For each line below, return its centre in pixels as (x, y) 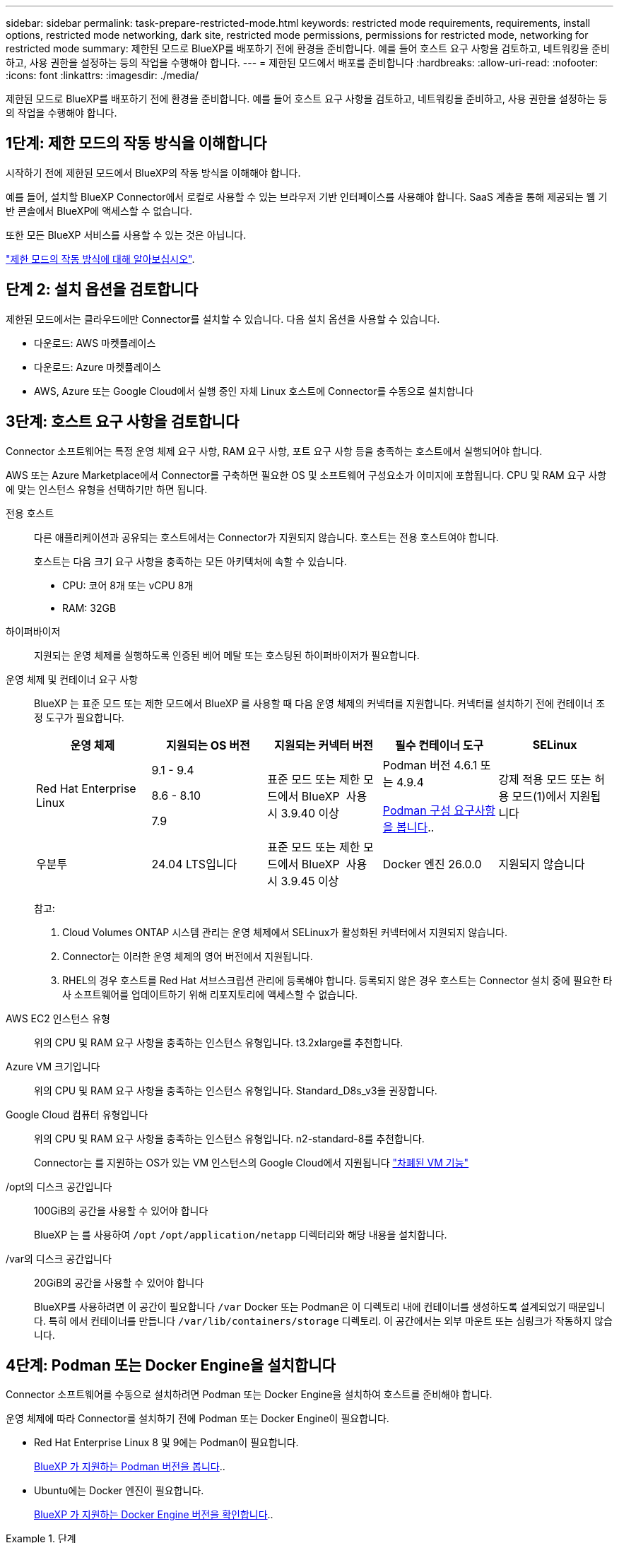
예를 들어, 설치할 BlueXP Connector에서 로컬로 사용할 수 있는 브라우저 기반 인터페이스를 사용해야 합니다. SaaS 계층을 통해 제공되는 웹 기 (307, 196)
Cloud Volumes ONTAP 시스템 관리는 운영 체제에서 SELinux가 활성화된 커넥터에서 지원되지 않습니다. (285, 932)
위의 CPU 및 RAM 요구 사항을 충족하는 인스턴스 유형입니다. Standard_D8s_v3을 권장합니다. (236, 1090)
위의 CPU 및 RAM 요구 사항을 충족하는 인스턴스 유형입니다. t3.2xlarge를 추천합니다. (219, 1042)
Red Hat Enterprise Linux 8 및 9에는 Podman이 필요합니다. (166, 1443)
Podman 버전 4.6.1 (430, 765)
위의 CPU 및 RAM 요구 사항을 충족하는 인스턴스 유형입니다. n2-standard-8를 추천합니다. (229, 1138)
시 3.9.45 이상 (303, 881)
